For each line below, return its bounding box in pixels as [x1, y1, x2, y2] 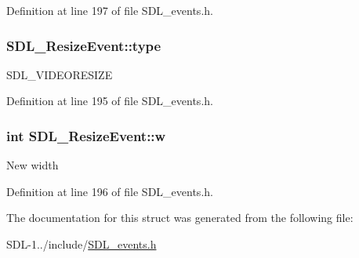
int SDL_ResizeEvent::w [6, 125, 166, 145]
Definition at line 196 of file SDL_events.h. [6, 183, 213, 199]
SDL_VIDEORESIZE [6, 66, 113, 82]
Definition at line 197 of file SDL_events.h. [6, 2, 213, 18]
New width [6, 157, 59, 173]
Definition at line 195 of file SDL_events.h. [6, 93, 213, 109]
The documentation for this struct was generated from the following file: [6, 209, 354, 226]
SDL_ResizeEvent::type [6, 35, 161, 55]
